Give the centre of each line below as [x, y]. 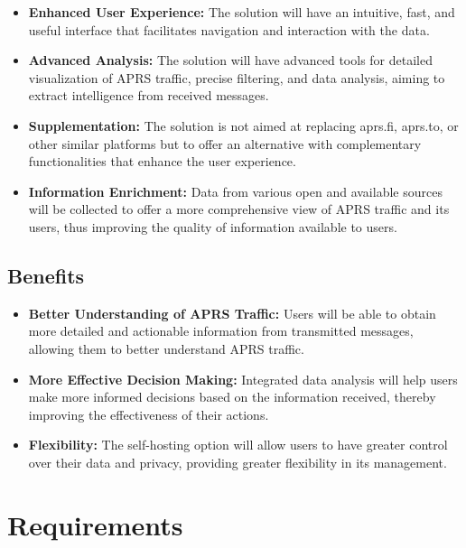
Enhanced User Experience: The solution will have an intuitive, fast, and [242, 12]
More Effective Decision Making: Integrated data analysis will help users [243, 379]
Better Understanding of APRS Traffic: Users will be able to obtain [232, 313]
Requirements [95, 524]
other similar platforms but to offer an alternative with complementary [225, 143]
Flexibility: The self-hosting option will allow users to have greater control [238, 445]
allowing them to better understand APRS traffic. [166, 348]
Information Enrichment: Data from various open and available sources [235, 191]
